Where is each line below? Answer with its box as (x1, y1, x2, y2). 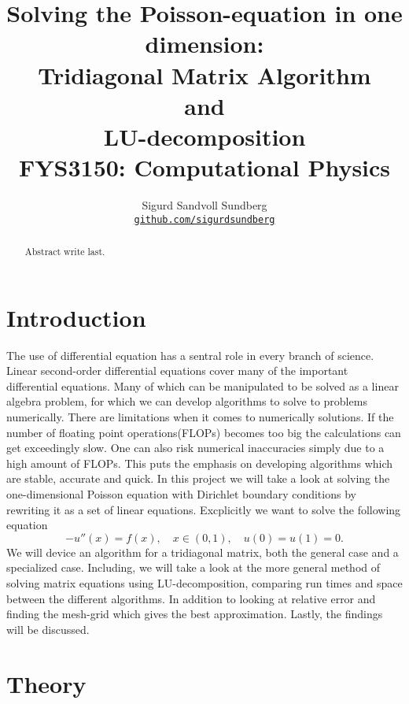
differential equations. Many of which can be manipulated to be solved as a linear (6, 377, 399, 394)
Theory (6, 667, 87, 699)
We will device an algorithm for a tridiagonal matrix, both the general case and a (6, 543, 399, 560)
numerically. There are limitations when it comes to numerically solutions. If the (6, 409, 394, 425)
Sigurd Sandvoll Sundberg (142, 197, 267, 213)
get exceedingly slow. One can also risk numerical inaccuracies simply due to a (6, 439, 385, 456)
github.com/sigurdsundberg (134, 213, 275, 225)
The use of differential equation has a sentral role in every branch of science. (6, 346, 374, 363)
